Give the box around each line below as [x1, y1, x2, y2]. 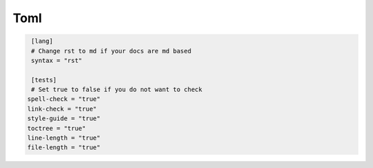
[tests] [31, 76, 57, 84]
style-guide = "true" [27, 115, 101, 122]
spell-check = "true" [27, 95, 101, 103]
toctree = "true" [27, 124, 86, 132]
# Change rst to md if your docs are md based [31, 47, 191, 55]
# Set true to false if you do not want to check [31, 86, 203, 93]
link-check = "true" [27, 104, 97, 113]
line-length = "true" [27, 134, 101, 142]
